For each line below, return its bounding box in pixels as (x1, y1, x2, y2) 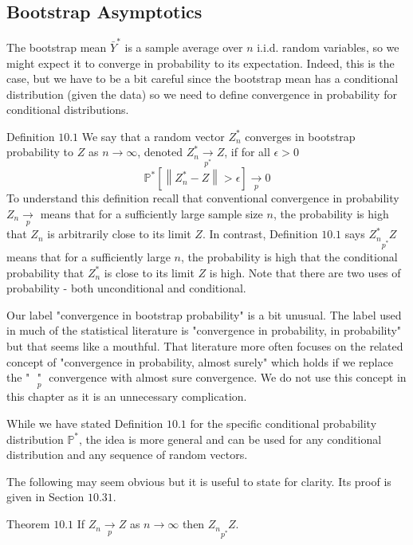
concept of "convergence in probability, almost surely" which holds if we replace (6, 353, 393, 370)
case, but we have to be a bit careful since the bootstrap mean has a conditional (6, 70, 399, 87)
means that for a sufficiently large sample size (40, 205, 263, 222)
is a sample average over (124, 38, 243, 55)
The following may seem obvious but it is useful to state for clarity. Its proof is (6, 472, 391, 489)
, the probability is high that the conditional (181, 249, 398, 265)
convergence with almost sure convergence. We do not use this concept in (49, 369, 407, 386)
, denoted (137, 143, 183, 160)
